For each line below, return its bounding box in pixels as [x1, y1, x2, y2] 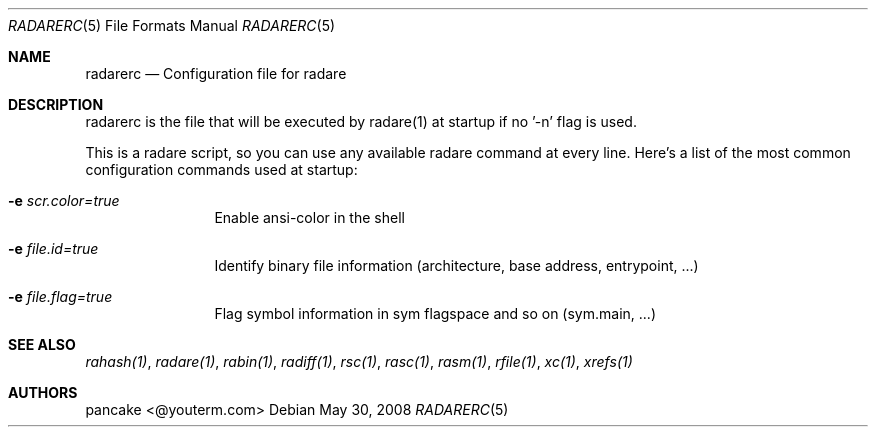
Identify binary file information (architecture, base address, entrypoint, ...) [214, 257, 699, 274]
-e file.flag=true [8, 288, 113, 305]
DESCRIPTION [8, 96, 104, 113]
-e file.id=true [8, 240, 99, 257]
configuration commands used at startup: [85, 161, 358, 178]
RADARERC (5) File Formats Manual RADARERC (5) [8, 17, 336, 34]
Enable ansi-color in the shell [214, 209, 405, 226]
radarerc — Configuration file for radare [85, 65, 347, 82]
